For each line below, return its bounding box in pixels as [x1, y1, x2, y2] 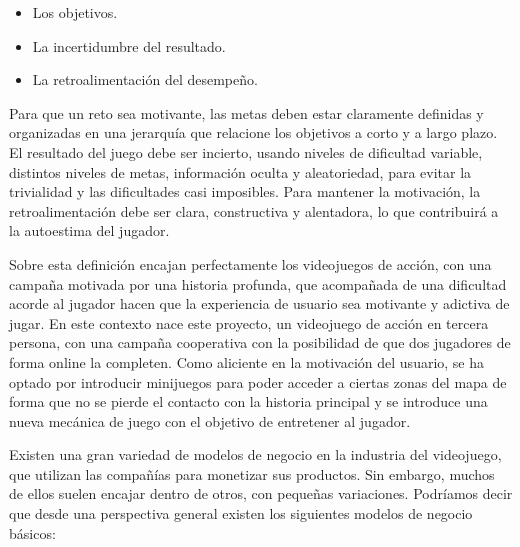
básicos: [9, 522, 56, 543]
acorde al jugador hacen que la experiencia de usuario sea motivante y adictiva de [9, 293, 510, 314]
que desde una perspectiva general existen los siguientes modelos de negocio [9, 503, 473, 524]
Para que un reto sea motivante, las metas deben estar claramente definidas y [9, 102, 484, 123]
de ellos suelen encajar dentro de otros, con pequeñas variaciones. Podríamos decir [9, 483, 513, 504]
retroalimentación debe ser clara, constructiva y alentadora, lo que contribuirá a [9, 200, 499, 221]
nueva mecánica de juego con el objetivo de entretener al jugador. [9, 410, 411, 431]
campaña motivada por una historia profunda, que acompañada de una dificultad [9, 273, 507, 294]
